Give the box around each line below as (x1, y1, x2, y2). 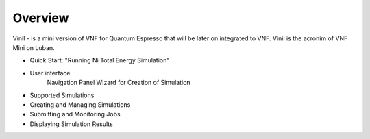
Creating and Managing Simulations (29, 100, 131, 109)
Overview (12, 10, 69, 25)
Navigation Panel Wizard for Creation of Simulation (47, 79, 191, 87)
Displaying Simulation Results (29, 120, 113, 128)
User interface (29, 68, 71, 77)
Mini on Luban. (12, 43, 55, 51)
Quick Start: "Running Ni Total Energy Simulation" (29, 56, 170, 64)
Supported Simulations (29, 91, 95, 99)
